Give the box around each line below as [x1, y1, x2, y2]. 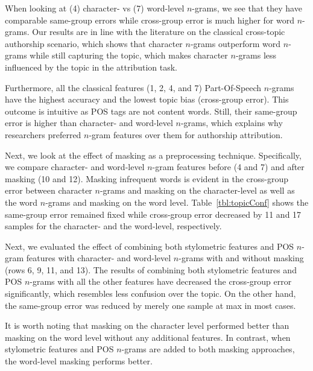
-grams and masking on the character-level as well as [100, 184, 295, 197]
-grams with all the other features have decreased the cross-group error [30, 275, 292, 288]
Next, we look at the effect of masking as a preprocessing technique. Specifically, [5, 148, 302, 161]
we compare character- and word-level [5, 160, 145, 173]
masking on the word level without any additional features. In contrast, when [5, 331, 291, 343]
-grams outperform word [190, 37, 281, 49]
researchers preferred [5, 128, 81, 141]
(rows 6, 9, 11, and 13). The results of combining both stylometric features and [5, 263, 297, 276]
